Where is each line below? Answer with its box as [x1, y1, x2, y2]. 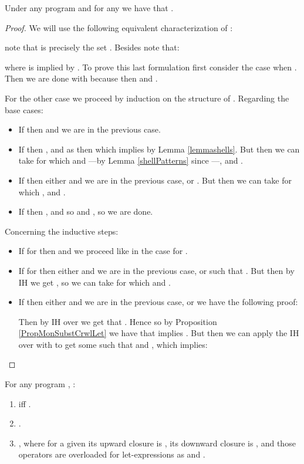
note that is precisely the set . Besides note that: [5, 41, 180, 53]
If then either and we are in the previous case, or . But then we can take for [18, 174, 292, 186]
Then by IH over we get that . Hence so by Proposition [18, 315, 217, 327]
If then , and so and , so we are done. [18, 205, 153, 218]
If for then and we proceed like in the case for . [18, 245, 188, 257]
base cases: [5, 103, 43, 116]
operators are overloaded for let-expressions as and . [18, 448, 205, 460]
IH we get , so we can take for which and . [18, 276, 171, 288]
